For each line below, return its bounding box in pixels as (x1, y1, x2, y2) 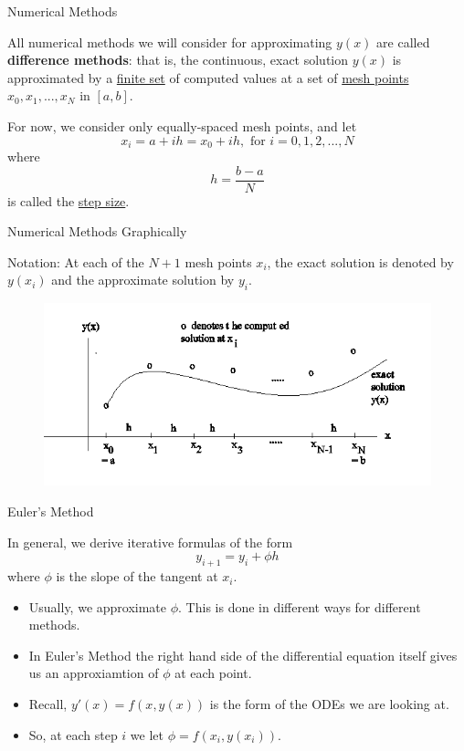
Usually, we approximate (28, 597, 167, 616)
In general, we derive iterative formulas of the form (7, 532, 293, 551)
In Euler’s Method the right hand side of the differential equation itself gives (28, 645, 458, 664)
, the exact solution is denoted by (267, 252, 454, 271)
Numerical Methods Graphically (7, 222, 187, 241)
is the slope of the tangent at (56, 567, 218, 586)
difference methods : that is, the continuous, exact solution (7, 50, 349, 69)
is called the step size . (7, 191, 130, 210)
